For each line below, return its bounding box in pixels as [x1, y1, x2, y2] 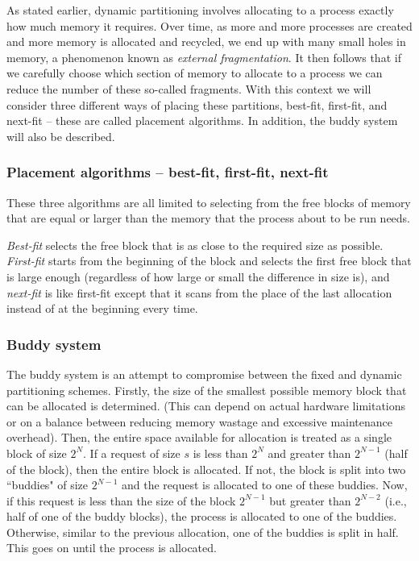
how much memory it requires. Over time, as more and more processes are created [6, 17, 413, 34]
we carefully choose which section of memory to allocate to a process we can [6, 64, 383, 81]
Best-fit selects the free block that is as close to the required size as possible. [6, 236, 384, 253]
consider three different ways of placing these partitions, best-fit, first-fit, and [6, 96, 388, 113]
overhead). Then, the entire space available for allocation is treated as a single [6, 429, 392, 446]
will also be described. [6, 127, 115, 144]
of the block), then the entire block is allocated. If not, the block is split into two [6, 460, 406, 477]
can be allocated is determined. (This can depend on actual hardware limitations [6, 397, 406, 414]
